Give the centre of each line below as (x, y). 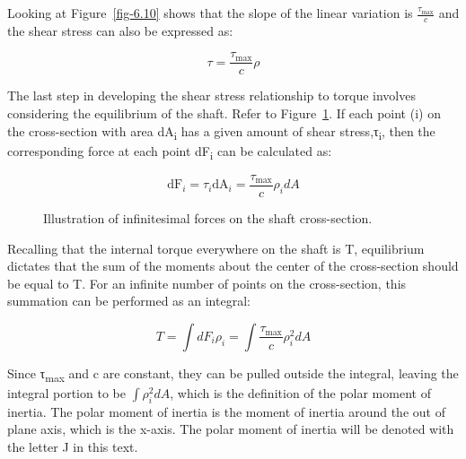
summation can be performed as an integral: (129, 301)
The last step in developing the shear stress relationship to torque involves (211, 95)
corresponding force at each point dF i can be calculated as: (170, 152)
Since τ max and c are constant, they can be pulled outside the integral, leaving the (233, 374)
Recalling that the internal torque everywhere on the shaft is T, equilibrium (216, 248)
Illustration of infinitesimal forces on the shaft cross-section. (208, 217)
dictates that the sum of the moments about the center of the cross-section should (233, 266)
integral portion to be (66, 393)
